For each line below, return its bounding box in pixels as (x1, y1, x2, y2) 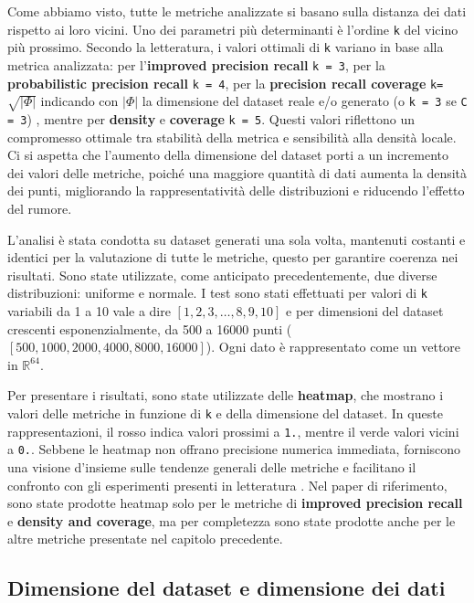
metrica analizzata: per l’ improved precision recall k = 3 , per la (7, 55, 385, 74)
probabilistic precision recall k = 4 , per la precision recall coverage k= (7, 73, 444, 92)
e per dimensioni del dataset (286, 301, 444, 321)
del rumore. (7, 199, 72, 218)
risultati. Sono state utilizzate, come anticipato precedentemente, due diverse (7, 265, 437, 284)
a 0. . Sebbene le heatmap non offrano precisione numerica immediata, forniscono (7, 439, 461, 459)
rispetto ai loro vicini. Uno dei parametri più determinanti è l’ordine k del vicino (7, 19, 458, 38)
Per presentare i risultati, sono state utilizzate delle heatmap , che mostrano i (7, 386, 444, 405)
